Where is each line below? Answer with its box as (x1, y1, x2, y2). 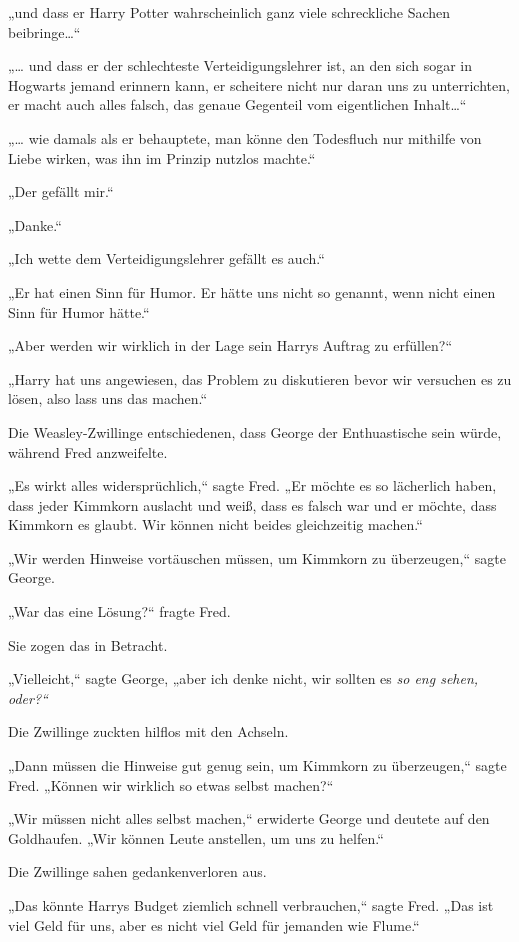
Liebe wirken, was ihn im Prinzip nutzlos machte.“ (8, 147, 316, 168)
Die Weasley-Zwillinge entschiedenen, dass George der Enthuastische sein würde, (8, 421, 502, 442)
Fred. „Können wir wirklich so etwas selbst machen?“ (8, 774, 334, 795)
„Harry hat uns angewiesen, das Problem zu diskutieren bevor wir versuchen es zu (8, 368, 512, 389)
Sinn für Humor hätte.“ (8, 301, 150, 322)
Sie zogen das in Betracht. (8, 634, 168, 655)
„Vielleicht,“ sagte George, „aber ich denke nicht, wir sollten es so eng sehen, (8, 668, 479, 689)
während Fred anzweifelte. (8, 441, 168, 462)
